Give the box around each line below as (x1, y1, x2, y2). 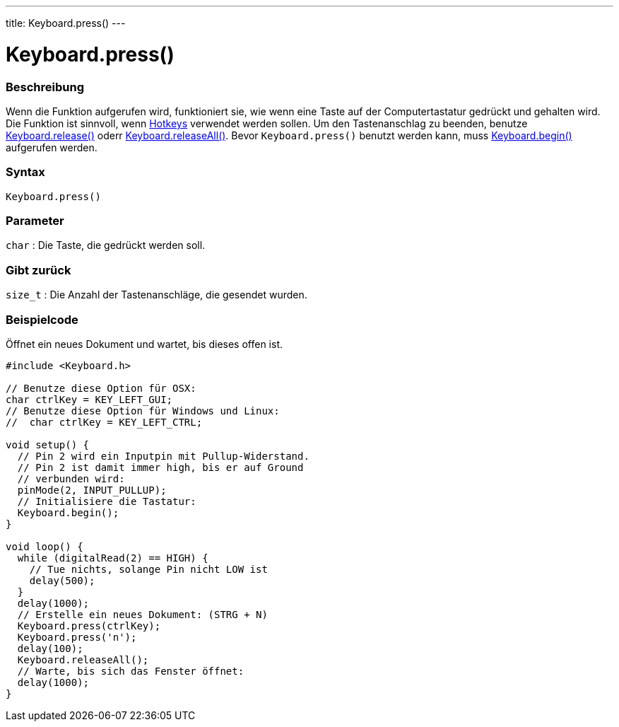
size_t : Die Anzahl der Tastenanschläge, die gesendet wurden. (6, 289, 307, 301)
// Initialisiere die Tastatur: (17, 495, 196, 507)
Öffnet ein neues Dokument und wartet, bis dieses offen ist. (6, 337, 283, 350)
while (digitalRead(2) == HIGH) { (17, 552, 208, 564)
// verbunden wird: (17, 472, 125, 484)
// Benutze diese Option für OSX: (6, 382, 196, 394)
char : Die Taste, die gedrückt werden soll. (6, 239, 206, 252)
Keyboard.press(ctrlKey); (17, 620, 161, 632)
